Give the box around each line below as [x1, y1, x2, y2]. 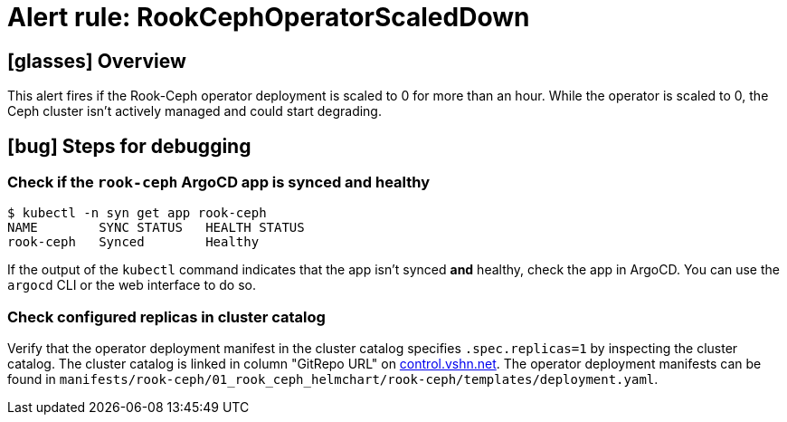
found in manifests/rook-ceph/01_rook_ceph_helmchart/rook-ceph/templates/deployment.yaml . [7, 371, 659, 388]
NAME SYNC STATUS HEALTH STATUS [7, 220, 305, 235]
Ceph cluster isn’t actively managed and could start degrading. [7, 103, 382, 120]
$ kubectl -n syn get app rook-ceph [7, 206, 267, 221]
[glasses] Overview [7, 49, 186, 72]
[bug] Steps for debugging [7, 134, 251, 158]
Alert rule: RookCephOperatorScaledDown [7, 2, 530, 33]
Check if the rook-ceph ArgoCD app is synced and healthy [7, 173, 430, 192]
